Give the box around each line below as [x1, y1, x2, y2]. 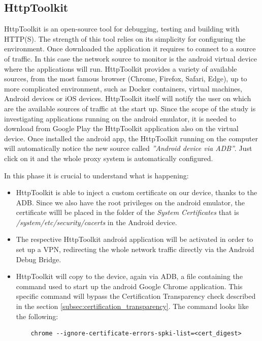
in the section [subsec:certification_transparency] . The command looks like [16, 301, 249, 312]
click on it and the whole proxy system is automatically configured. [4, 152, 213, 163]
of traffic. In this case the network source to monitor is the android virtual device [4, 53, 257, 64]
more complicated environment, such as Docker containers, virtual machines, [4, 83, 242, 94]
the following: [16, 311, 58, 321]
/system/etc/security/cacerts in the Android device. [16, 216, 177, 227]
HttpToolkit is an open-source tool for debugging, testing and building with [4, 23, 240, 34]
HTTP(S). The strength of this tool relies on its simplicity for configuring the [4, 33, 246, 44]
